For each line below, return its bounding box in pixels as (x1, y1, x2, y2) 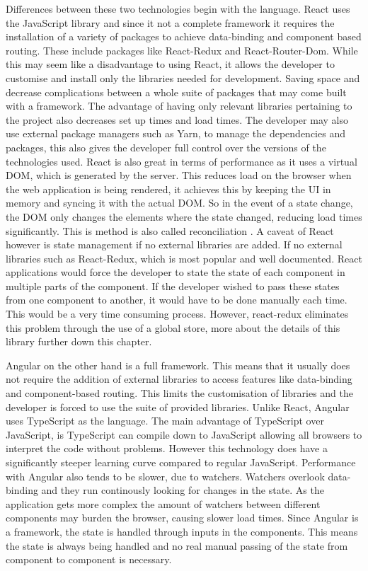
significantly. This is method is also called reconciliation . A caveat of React (6, 223, 334, 238)
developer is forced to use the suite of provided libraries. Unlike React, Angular (6, 399, 350, 414)
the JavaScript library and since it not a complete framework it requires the (6, 15, 335, 30)
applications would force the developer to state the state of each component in (6, 265, 345, 279)
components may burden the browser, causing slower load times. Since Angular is (6, 510, 359, 525)
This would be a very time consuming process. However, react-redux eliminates (6, 306, 349, 321)
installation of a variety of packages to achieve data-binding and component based (6, 29, 362, 44)
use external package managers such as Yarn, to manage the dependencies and (6, 126, 345, 141)
